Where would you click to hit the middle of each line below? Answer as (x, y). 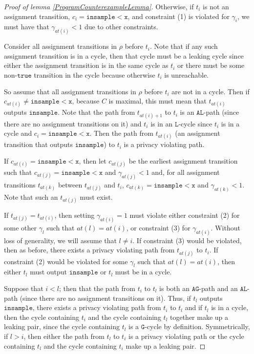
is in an (162, 123)
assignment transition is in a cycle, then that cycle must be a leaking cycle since (124, 55)
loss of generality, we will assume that (60, 240)
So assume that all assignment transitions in (70, 91)
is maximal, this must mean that (158, 101)
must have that (27, 27)
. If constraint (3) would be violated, (187, 240)
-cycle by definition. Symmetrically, (197, 326)
